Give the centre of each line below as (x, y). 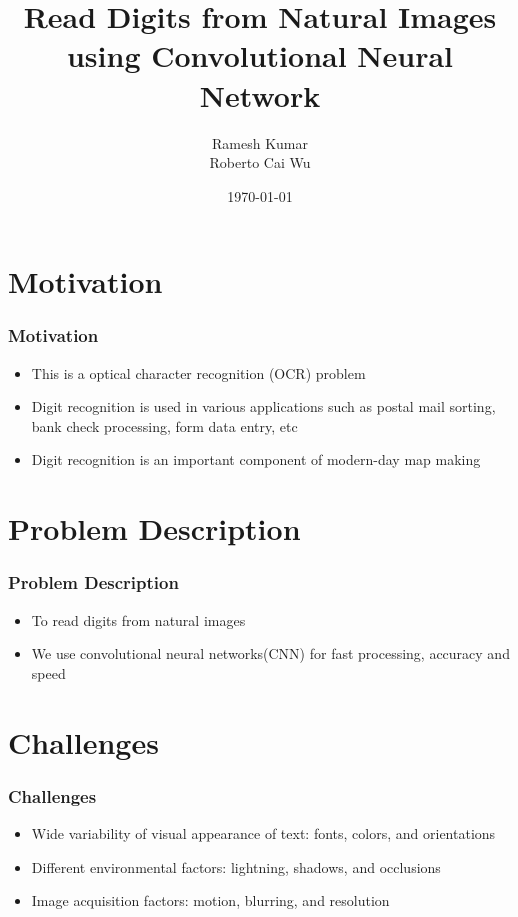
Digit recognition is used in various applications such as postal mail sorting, (263, 406)
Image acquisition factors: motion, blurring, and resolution (210, 900)
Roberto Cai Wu (260, 162)
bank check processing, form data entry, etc (164, 425)
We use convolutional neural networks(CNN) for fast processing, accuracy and (270, 653)
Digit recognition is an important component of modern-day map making (256, 459)
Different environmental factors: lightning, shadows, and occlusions (236, 866)
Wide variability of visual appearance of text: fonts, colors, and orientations (263, 833)
